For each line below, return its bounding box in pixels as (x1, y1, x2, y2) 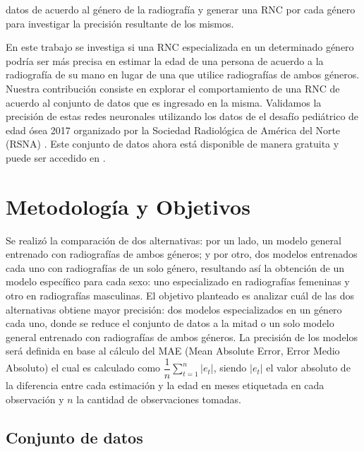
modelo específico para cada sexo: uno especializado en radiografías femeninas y (6, 274, 350, 289)
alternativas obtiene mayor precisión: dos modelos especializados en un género (6, 302, 342, 316)
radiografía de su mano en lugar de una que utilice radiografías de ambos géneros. (6, 67, 360, 82)
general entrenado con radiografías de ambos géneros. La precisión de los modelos (6, 329, 358, 344)
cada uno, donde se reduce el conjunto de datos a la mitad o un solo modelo (6, 316, 334, 331)
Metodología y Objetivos (6, 191, 250, 220)
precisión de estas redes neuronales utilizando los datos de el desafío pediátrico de (6, 109, 359, 124)
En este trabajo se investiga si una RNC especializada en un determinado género (6, 40, 354, 54)
